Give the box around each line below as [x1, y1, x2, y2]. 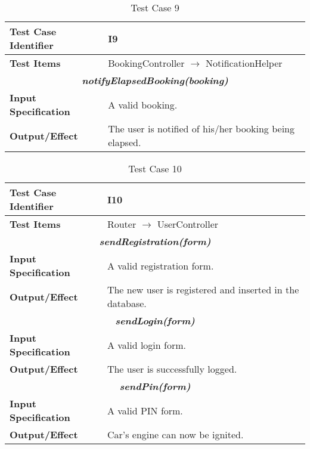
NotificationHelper [206, 56, 283, 70]
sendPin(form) [119, 379, 191, 393]
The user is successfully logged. [107, 362, 237, 376]
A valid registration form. [107, 258, 214, 273]
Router [107, 217, 137, 231]
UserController [157, 217, 219, 231]
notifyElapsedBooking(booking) [82, 73, 228, 87]
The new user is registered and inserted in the [107, 283, 299, 296]
